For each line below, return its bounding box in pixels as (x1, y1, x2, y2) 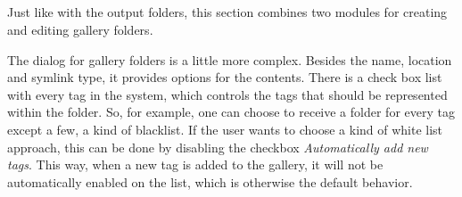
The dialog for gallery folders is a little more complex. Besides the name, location (7, 50, 452, 69)
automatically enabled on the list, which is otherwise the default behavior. (7, 172, 413, 191)
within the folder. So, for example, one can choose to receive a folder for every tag (7, 103, 455, 121)
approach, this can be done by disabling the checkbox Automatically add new (7, 137, 428, 156)
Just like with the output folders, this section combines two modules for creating (7, 3, 448, 21)
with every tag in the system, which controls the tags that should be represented (7, 85, 448, 103)
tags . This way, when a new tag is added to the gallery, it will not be (7, 155, 384, 174)
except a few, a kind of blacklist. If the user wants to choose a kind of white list (7, 119, 443, 138)
